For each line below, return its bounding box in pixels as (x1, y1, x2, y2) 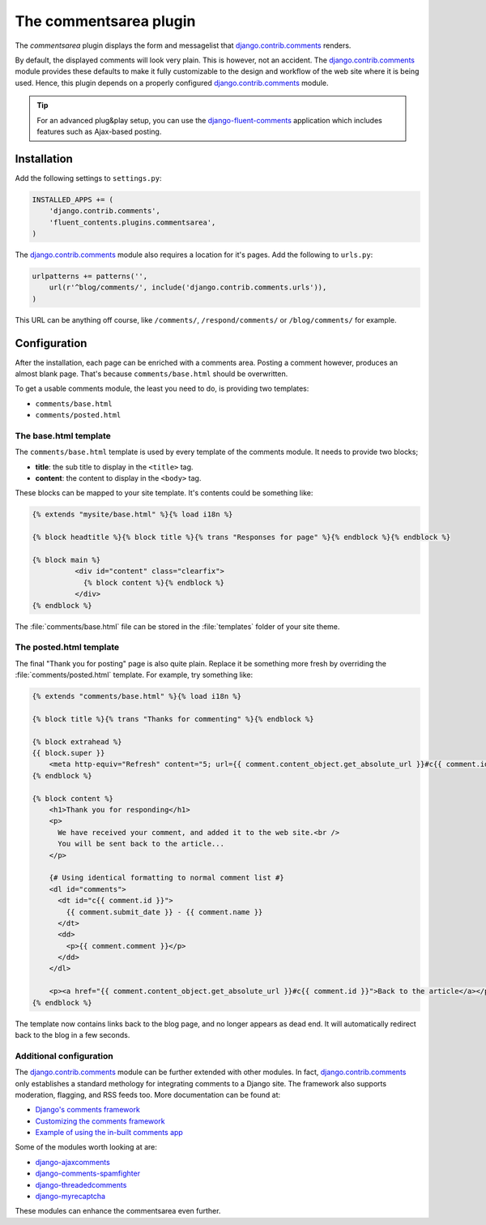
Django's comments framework (35, 1105, 141, 1115)
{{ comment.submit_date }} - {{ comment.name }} (66, 907, 263, 916)
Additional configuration (15, 1050, 113, 1061)
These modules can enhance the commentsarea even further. (15, 1206, 221, 1216)
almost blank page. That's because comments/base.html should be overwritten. (15, 369, 288, 379)
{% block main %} (32, 555, 101, 565)
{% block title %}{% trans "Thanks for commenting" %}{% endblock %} (32, 714, 314, 723)
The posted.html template (15, 641, 120, 653)
